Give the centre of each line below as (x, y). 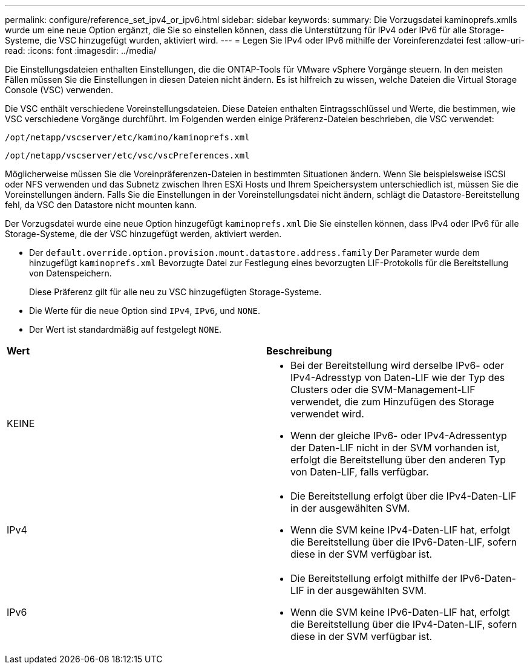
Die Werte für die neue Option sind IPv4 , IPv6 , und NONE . (145, 311)
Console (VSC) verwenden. (59, 90)
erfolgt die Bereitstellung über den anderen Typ (398, 460)
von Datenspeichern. (70, 273)
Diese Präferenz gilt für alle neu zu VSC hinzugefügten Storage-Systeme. (175, 292)
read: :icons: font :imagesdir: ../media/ (81, 51)
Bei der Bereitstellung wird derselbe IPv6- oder (397, 365)
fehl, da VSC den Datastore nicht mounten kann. (101, 205)
